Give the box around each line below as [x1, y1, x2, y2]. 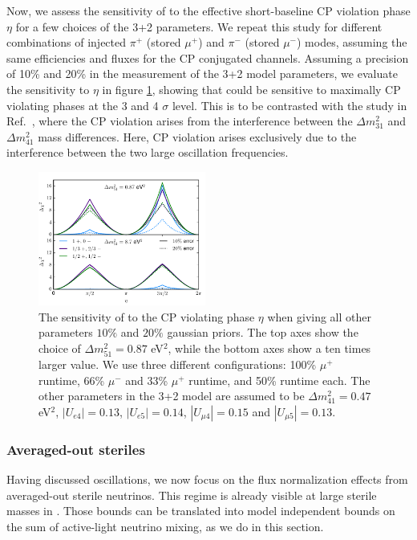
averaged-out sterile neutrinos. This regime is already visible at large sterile [6, 486, 377, 503]
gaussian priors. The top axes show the [167, 324, 358, 341]
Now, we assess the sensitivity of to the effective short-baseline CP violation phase [6, 2, 411, 18]
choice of [38, 339, 81, 356]
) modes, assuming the [297, 34, 407, 51]
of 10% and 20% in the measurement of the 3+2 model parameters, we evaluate [6, 65, 398, 82]
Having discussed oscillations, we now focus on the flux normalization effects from [6, 471, 408, 488]
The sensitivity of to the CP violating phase [38, 308, 255, 325]
